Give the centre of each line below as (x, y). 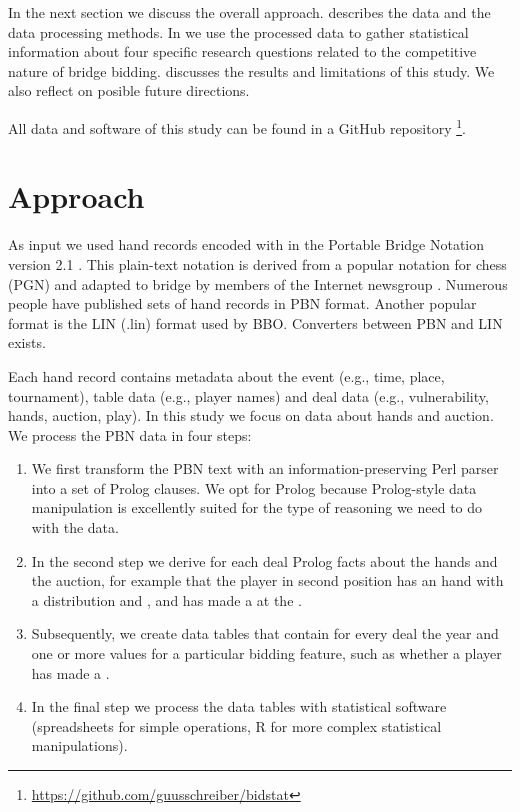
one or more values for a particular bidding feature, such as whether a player (266, 653)
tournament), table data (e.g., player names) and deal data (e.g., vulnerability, (248, 395)
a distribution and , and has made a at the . (166, 599)
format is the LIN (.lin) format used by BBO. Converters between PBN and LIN (255, 322)
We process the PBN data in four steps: (130, 434)
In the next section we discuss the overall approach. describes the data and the (249, 12)
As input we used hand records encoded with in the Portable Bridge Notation (246, 244)
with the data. (75, 527)
